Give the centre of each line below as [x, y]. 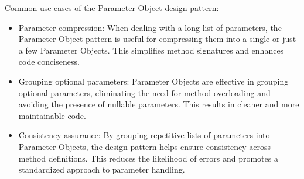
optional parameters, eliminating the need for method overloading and [144, 92]
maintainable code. [52, 115]
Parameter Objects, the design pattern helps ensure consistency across [145, 146]
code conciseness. [49, 62]
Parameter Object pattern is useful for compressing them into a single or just [157, 39]
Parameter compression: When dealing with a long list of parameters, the [150, 27]
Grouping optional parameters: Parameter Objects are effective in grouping [153, 81]
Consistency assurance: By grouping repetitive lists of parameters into [144, 135]
